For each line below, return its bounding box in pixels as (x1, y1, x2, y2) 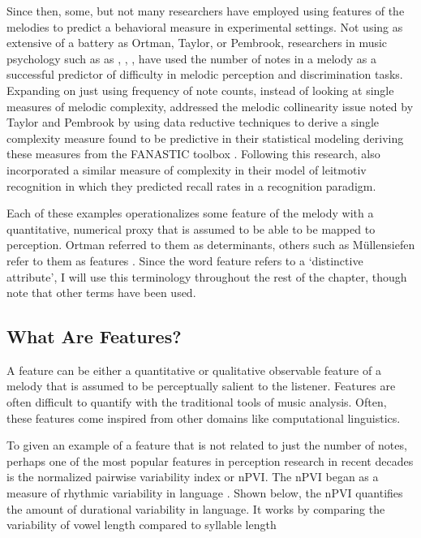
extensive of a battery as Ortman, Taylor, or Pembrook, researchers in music (6, 34, 388, 51)
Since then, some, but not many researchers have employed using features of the (6, 2, 405, 19)
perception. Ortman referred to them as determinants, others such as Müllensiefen (6, 236, 415, 253)
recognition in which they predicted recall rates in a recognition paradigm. (6, 177, 376, 194)
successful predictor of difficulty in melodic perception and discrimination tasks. (6, 66, 403, 83)
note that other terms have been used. (6, 284, 196, 301)
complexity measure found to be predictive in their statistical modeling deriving (6, 129, 404, 146)
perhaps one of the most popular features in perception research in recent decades (6, 452, 414, 469)
